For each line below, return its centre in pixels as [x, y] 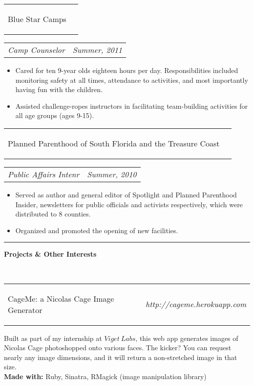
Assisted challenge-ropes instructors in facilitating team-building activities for [131, 106]
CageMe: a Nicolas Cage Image [61, 298]
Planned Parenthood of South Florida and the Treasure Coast [114, 143]
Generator [25, 310]
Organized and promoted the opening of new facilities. [97, 230]
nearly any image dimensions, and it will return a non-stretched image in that [121, 357]
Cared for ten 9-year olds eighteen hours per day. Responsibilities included [127, 70]
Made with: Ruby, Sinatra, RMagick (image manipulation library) [105, 376]
